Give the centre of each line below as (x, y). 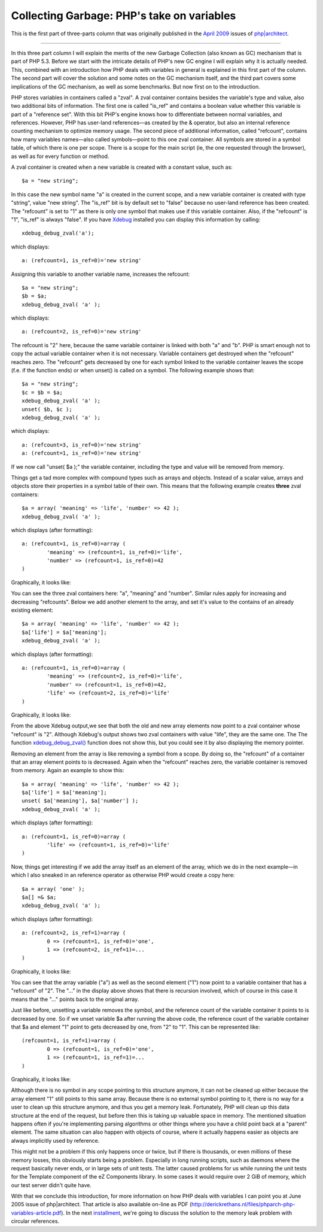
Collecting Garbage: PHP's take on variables (124, 16)
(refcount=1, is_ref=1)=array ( (69, 1041)
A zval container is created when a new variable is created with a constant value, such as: (122, 167)
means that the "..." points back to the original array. (75, 999)
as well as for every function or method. (60, 156)
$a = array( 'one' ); (53, 889)
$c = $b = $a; (42, 392)
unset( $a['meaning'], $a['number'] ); (80, 801)
